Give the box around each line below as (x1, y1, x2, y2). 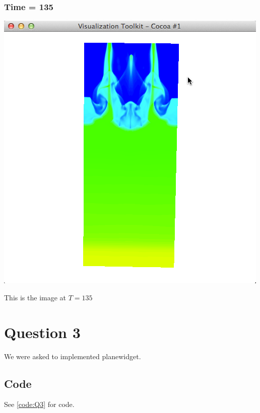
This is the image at (4, 292, 67, 302)
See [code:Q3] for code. (4, 399, 75, 409)
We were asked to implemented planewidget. (4, 351, 141, 361)
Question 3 (4, 321, 81, 342)
